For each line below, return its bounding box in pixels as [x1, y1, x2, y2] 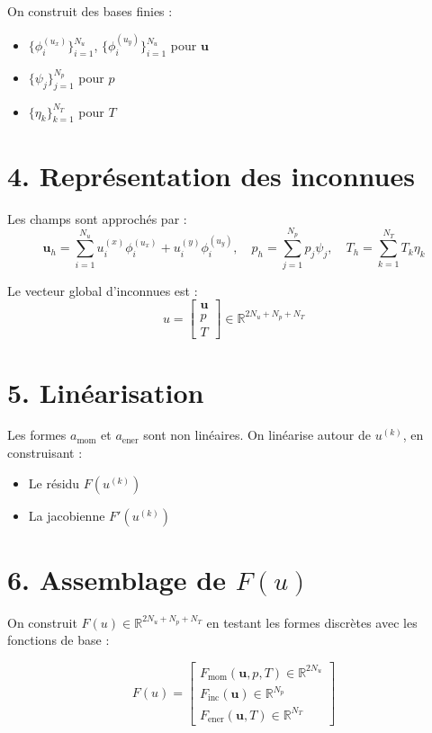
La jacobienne [28, 505, 105, 524]
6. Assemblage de [7, 560, 226, 597]
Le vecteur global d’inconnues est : [7, 281, 198, 299]
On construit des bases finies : [7, 2, 173, 20]
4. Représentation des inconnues [7, 156, 415, 193]
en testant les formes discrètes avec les [206, 612, 418, 631]
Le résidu [28, 473, 80, 492]
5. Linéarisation [7, 373, 204, 410]
